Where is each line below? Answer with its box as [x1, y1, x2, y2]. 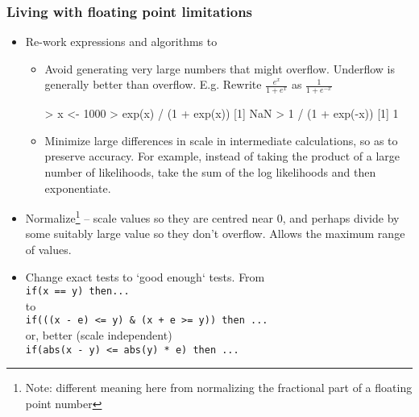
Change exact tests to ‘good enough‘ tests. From [25, 268, 265, 285]
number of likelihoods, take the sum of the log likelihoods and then [44, 164, 376, 181]
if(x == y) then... [25, 286, 130, 298]
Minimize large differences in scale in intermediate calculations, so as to [44, 131, 398, 148]
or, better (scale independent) [25, 327, 172, 344]
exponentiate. [44, 179, 111, 196]
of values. [25, 241, 72, 258]
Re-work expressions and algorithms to [25, 33, 218, 50]
